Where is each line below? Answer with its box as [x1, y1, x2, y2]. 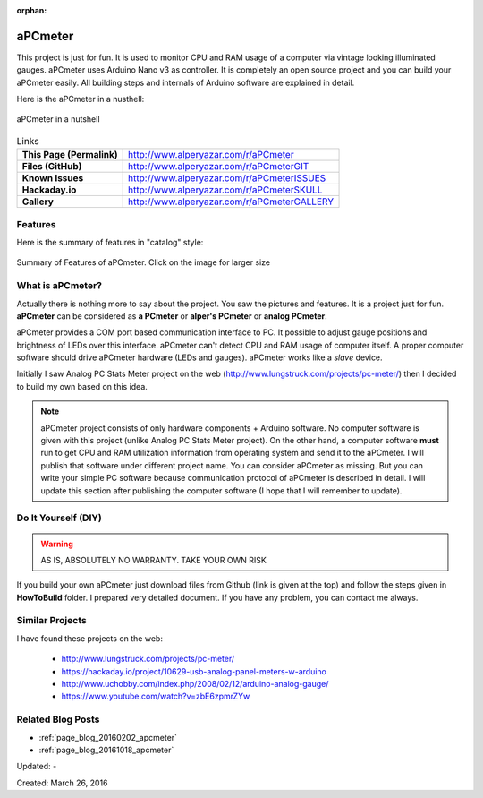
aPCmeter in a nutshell [16, 114, 100, 124]
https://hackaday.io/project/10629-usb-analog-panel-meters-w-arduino [61, 665, 326, 676]
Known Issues [21, 172, 84, 184]
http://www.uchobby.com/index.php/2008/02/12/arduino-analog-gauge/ [61, 679, 329, 690]
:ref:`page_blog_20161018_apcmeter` [38, 744, 174, 755]
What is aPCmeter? [16, 279, 103, 292]
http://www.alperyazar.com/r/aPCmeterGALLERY [128, 195, 335, 208]
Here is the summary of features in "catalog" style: [16, 236, 204, 247]
